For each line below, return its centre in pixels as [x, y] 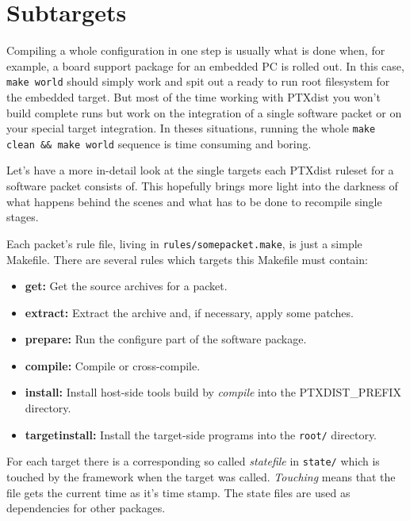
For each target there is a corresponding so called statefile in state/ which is [193, 461]
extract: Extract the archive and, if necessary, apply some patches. [189, 312]
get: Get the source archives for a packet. [126, 286]
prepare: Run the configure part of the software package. [166, 339]
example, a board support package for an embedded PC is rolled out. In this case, [205, 65]
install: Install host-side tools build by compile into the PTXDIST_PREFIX [213, 392]
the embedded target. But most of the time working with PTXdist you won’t [194, 96]
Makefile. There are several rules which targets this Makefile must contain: [187, 259]
